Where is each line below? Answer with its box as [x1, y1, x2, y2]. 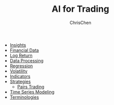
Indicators [9, 73, 31, 79]
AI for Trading [51, 3, 110, 15]
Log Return [9, 52, 33, 58]
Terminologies [9, 94, 39, 100]
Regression [9, 63, 33, 69]
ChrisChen [70, 20, 91, 26]
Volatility [9, 68, 28, 74]
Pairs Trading [17, 83, 44, 89]
